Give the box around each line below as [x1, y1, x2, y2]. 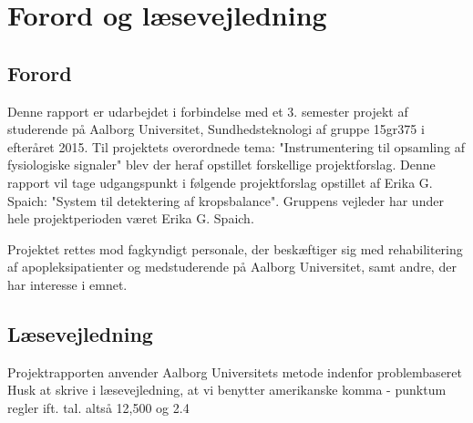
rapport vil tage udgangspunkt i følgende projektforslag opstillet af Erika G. [7, 172, 433, 191]
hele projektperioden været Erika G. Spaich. [7, 209, 254, 228]
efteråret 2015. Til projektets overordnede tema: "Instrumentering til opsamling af [7, 137, 465, 156]
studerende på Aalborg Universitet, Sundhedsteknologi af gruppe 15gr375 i [7, 119, 425, 139]
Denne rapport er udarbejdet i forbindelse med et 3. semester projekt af [7, 101, 408, 120]
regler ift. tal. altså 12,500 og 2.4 [7, 397, 190, 417]
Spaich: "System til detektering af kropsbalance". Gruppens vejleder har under [7, 191, 444, 210]
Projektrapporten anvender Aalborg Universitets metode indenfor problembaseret [7, 362, 462, 381]
